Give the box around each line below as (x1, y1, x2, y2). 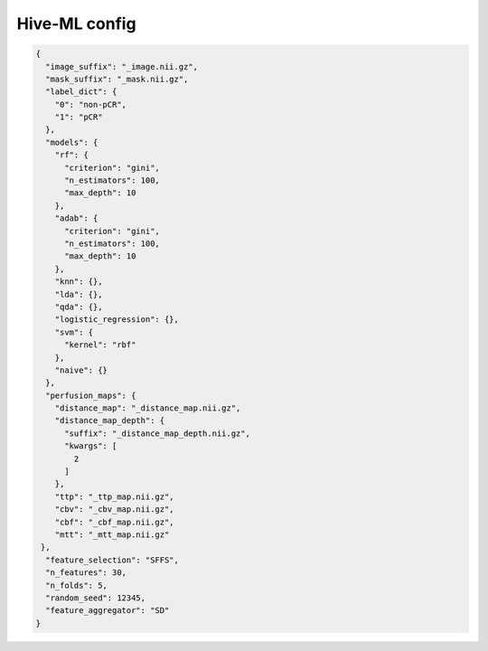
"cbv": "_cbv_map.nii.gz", (54, 505, 175, 514)
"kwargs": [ (64, 441, 117, 451)
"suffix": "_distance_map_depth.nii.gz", (64, 428, 250, 439)
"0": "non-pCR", (54, 99, 127, 109)
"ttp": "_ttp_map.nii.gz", (54, 491, 175, 502)
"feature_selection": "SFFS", (45, 554, 180, 565)
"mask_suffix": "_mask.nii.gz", (45, 73, 189, 84)
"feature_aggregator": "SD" (45, 606, 170, 616)
